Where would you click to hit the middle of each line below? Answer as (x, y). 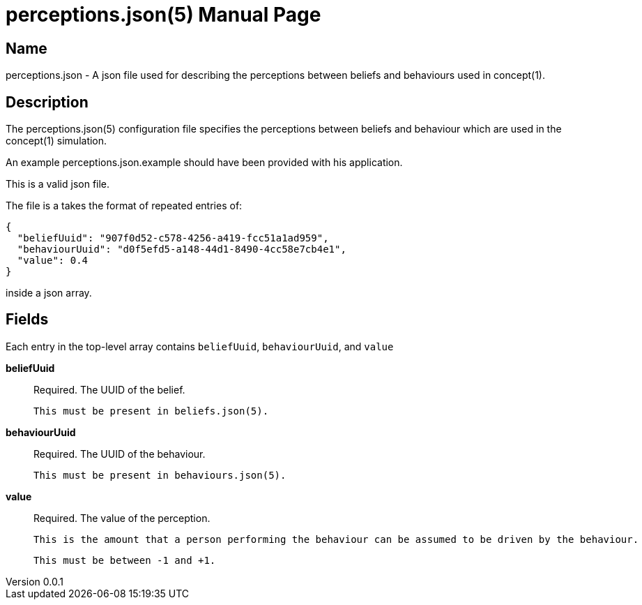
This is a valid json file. (58, 184)
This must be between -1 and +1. (125, 560)
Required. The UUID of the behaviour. (120, 454)
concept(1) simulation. (56, 141)
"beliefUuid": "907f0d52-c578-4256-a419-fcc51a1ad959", (173, 238)
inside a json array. (49, 293)
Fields (27, 320)
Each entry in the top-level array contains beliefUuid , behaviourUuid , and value (200, 346)
